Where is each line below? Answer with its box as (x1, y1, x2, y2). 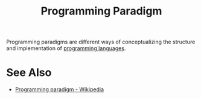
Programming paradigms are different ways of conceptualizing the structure (6, 38, 196, 46)
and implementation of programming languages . (6, 45, 126, 52)
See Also (6, 66, 52, 80)
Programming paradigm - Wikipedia (14, 86, 104, 93)
